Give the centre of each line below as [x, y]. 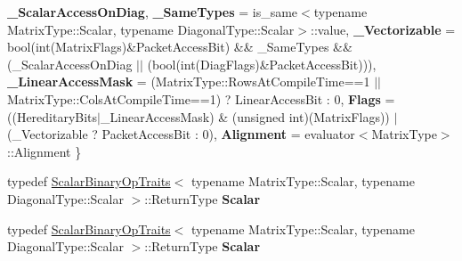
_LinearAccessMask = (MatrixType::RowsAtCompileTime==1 [189, 82]
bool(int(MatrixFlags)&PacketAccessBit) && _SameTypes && [180, 47]
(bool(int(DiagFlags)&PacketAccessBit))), [262, 64]
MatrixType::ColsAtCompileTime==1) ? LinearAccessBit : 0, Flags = [201, 98]
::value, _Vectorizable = [383, 29]
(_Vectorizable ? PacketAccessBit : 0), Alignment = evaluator [181, 134]
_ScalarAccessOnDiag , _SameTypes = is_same [153, 12]
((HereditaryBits [53, 116]
